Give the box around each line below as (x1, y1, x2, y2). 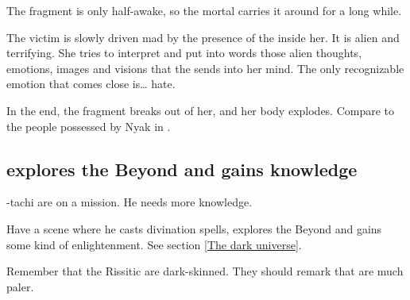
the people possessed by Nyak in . (6, 117, 171, 134)
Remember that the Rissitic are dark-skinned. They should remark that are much (6, 263, 404, 279)
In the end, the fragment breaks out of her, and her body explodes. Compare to (6, 102, 395, 118)
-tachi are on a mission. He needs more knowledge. (6, 194, 253, 210)
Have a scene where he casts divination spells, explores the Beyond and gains (6, 220, 382, 237)
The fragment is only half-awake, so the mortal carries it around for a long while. (6, 2, 402, 18)
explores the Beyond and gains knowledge (6, 156, 358, 181)
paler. (6, 278, 34, 294)
